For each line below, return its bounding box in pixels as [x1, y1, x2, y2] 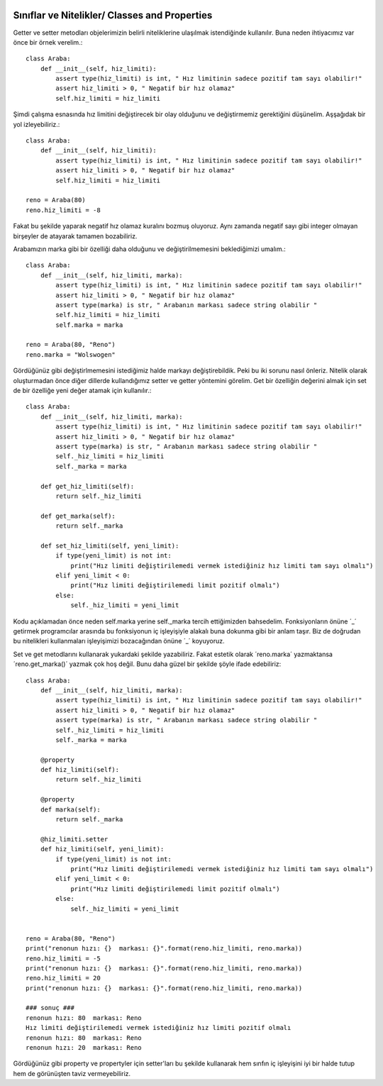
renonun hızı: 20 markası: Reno [26, 1043, 142, 1052]
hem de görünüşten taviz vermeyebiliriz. [13, 1069, 131, 1077]
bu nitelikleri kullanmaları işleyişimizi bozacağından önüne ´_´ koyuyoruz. [13, 637, 225, 645]
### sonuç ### [26, 1004, 74, 1012]
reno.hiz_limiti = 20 [26, 974, 101, 982]
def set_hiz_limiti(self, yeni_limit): [40, 541, 179, 550]
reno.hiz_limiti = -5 [26, 954, 101, 963]
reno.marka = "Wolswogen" [26, 350, 116, 358]
